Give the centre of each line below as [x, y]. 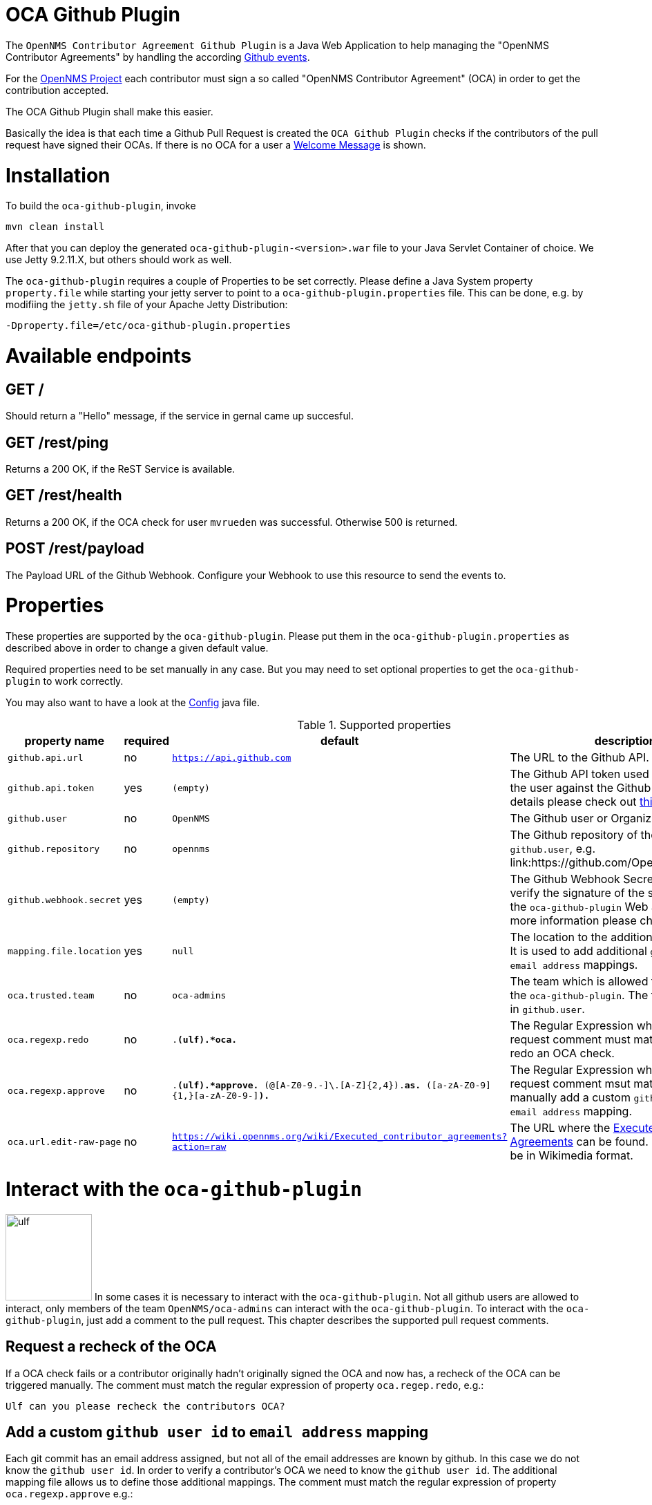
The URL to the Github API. [579, 758]
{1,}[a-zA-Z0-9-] [215, 1096]
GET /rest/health [64, 495]
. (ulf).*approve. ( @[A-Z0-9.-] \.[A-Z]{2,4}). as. [297, 1086]
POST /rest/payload [75, 549]
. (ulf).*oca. [205, 1039]
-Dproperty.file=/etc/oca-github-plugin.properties [148, 326]
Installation [58, 175]
